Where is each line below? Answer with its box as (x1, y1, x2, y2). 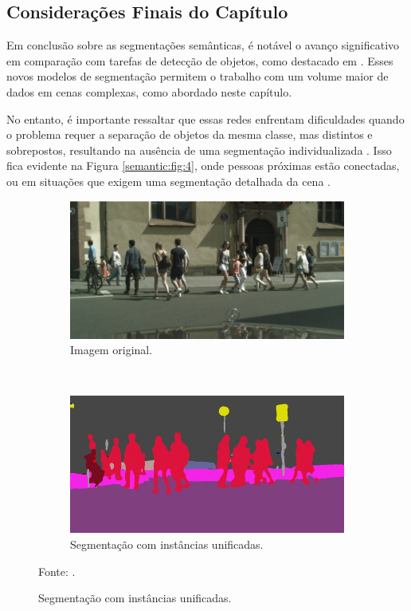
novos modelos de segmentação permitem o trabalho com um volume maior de (6, 68, 389, 85)
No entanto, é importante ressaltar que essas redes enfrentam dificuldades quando (6, 110, 405, 127)
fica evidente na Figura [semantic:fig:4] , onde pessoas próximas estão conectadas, (6, 157, 400, 174)
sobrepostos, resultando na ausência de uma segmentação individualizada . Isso (6, 141, 392, 158)
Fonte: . (38, 562, 76, 579)
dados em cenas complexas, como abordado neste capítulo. (6, 83, 292, 100)
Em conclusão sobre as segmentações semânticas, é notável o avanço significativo (6, 37, 400, 53)
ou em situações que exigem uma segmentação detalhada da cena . (6, 172, 331, 189)
